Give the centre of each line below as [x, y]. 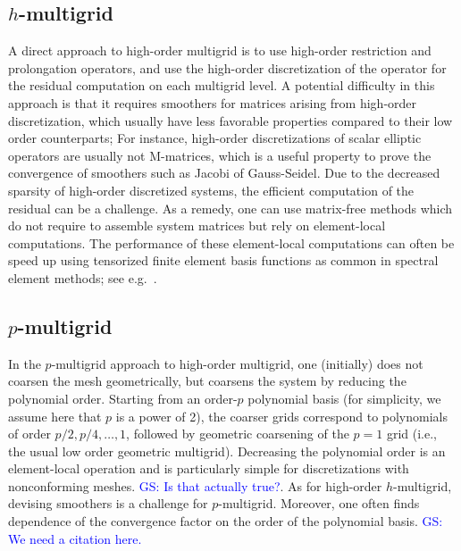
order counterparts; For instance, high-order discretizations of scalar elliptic [215, 138]
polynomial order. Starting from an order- [123, 398]
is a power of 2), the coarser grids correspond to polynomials [281, 416]
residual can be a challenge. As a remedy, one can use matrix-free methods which [230, 208]
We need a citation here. [75, 538]
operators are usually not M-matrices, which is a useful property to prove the [220, 155]
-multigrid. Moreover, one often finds [319, 503]
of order [29, 434]
